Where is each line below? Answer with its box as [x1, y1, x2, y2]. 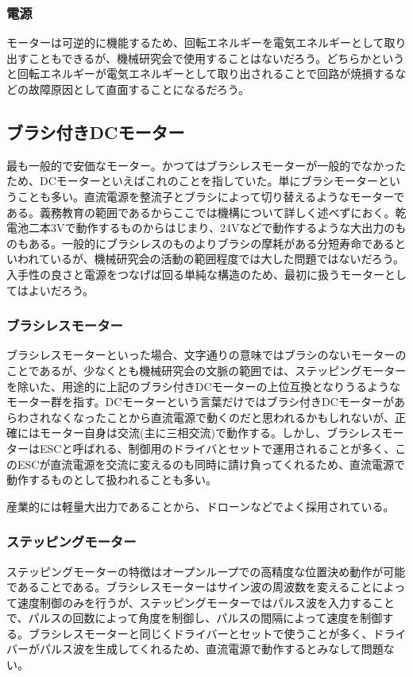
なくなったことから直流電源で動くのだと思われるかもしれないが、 [50, 408, 396, 425]
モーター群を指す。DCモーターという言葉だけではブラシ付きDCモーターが [6, 393, 394, 410]
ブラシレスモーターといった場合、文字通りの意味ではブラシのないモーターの [6, 346, 407, 363]
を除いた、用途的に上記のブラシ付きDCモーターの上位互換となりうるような [6, 377, 401, 394]
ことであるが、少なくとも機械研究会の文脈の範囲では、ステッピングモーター [6, 362, 407, 378]
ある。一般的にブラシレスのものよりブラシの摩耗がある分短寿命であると [28, 234, 407, 251]
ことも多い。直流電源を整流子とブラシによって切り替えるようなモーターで [17, 188, 405, 204]
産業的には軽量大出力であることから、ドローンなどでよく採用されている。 [6, 497, 395, 514]
